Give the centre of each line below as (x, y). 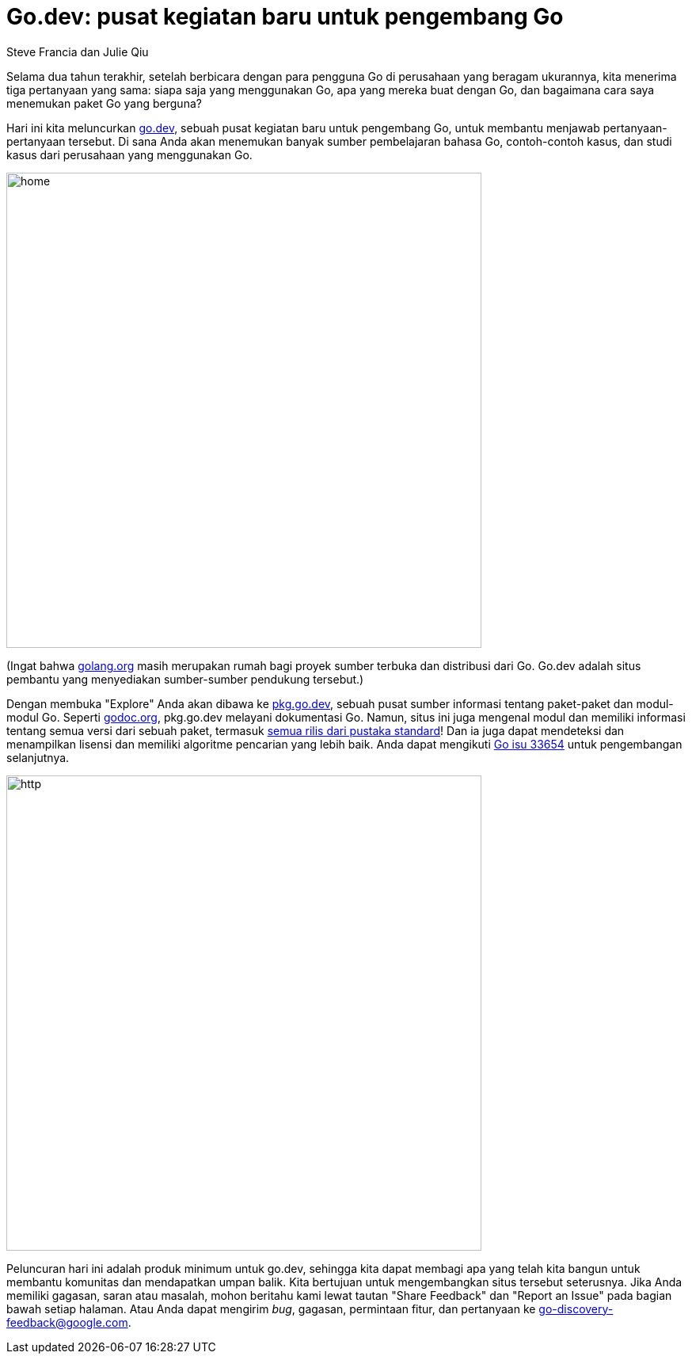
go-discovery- (576, 1309)
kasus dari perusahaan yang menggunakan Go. (129, 154)
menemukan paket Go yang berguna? (104, 103)
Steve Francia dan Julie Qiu (78, 51)
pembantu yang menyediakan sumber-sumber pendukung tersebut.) (185, 679)
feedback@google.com (67, 1322)
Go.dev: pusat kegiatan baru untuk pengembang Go (285, 17)
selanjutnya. (38, 757)
